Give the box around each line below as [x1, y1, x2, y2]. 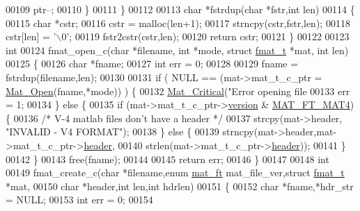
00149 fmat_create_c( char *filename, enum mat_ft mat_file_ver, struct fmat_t [6, 165, 345, 180]
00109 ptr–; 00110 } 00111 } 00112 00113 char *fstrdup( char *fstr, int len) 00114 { [6, 2, 355, 16]
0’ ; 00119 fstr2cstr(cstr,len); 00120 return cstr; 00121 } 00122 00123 [61, 29, 350, 44]
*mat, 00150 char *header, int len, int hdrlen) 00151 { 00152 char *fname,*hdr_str [6, 178, 354, 193]
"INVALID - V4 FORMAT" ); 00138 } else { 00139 [6, 124, 219, 139]
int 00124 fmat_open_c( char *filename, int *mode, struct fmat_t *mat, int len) [6, 42, 349, 57]
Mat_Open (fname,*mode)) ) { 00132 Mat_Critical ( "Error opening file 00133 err [6, 83, 350, 98]
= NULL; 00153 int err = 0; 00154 [6, 192, 153, 207]
